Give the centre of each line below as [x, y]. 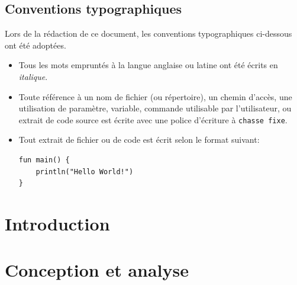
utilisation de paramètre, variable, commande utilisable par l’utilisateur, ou [155, 108]
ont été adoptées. [35, 45]
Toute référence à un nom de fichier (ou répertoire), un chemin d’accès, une [155, 96]
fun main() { [44, 160]
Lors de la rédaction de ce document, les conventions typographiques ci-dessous [148, 33]
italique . [33, 76]
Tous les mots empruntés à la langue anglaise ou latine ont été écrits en [148, 65]
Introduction [57, 223]
